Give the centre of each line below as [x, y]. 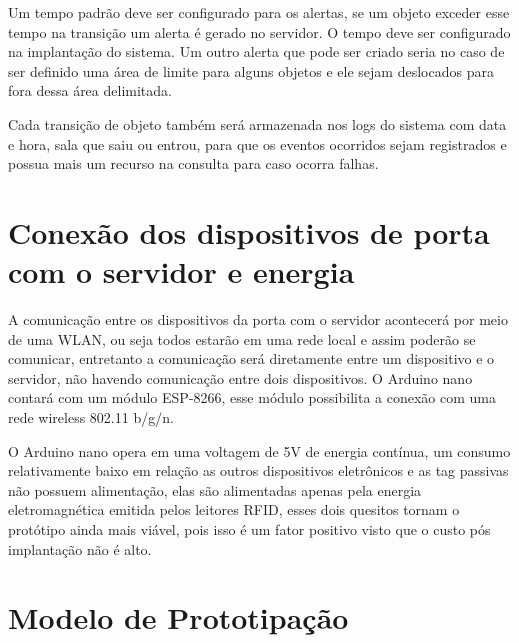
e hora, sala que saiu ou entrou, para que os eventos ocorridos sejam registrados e [257, 143]
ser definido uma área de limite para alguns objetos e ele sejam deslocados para [251, 70]
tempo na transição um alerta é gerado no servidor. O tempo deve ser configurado [259, 31]
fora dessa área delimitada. [90, 90]
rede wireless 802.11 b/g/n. [91, 417]
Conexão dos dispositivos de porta [249, 231]
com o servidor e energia [181, 271]
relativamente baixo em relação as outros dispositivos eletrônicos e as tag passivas [258, 470]
